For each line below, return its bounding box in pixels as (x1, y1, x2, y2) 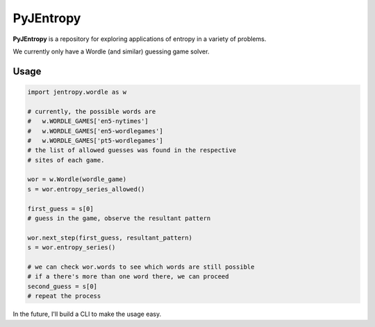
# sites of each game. (27, 156, 105, 164)
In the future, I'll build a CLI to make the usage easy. (12, 310, 162, 319)
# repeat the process (27, 292, 101, 300)
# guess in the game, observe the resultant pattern (27, 215, 211, 222)
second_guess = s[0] (27, 282, 97, 290)
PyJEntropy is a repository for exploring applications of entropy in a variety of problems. (12, 35, 267, 43)
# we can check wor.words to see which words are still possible (27, 262, 255, 271)
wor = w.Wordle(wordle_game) (27, 176, 127, 183)
